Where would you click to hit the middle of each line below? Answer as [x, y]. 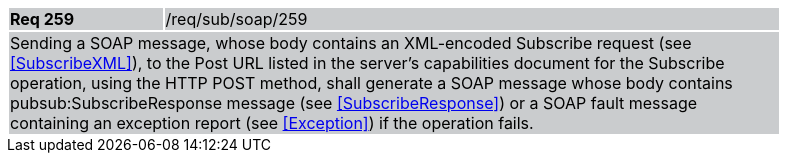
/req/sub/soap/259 [236, 19]
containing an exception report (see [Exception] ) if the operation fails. [272, 123]
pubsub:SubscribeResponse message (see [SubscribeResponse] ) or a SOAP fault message [354, 103]
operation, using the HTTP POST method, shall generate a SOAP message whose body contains [371, 83]
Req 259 [42, 19]
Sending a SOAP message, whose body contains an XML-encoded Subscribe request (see [351, 43]
